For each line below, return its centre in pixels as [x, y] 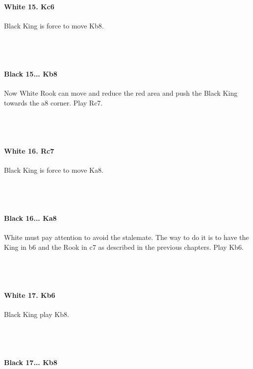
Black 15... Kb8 [31, 73]
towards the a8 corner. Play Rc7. [53, 102]
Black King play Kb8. [37, 314]
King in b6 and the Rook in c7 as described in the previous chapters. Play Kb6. [124, 247]
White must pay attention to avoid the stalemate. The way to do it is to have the [126, 237]
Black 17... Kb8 [31, 362]
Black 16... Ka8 [30, 218]
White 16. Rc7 [29, 150]
